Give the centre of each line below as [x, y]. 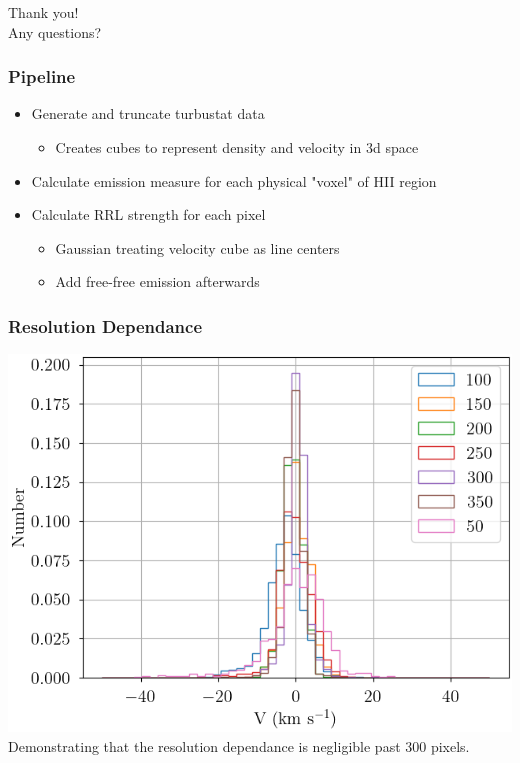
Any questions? [55, 31]
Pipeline [42, 76]
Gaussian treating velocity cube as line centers [197, 247]
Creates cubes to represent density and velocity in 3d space [237, 147]
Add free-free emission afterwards [157, 281]
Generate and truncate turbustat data [148, 113]
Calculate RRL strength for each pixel [148, 214]
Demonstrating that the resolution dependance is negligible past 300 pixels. [239, 745]
